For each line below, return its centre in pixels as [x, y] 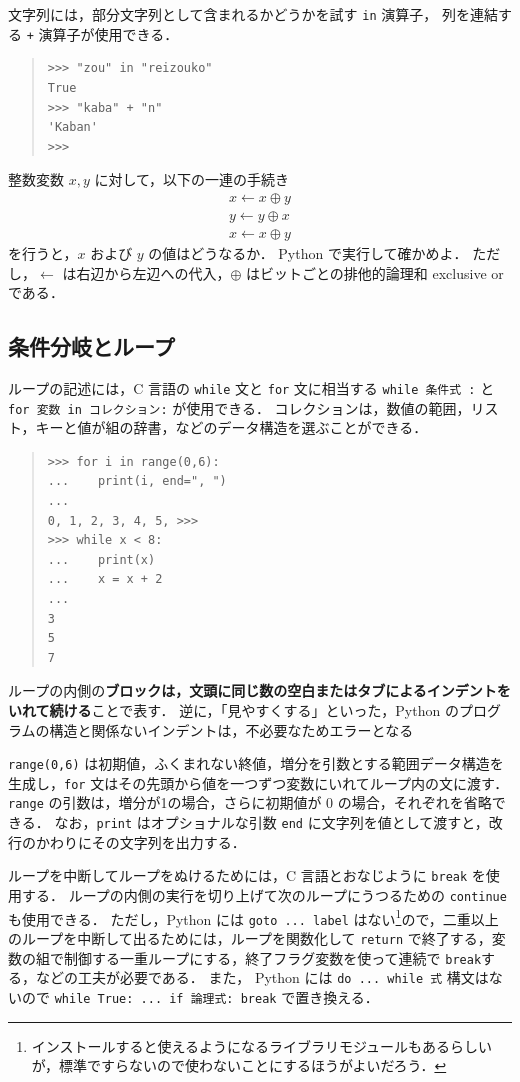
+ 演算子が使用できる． [102, 33]
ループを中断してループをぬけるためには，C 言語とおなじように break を [247, 875]
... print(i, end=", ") [137, 481]
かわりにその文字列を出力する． [140, 841]
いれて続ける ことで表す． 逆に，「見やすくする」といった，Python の [233, 709]
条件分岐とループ [91, 346]
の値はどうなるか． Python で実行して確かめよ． [308, 252]
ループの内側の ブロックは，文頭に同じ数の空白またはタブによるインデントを [259, 690]
